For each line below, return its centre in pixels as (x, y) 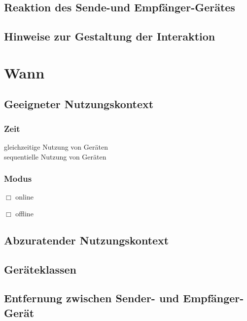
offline (24, 213)
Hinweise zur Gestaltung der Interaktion (110, 36)
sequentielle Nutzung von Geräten (55, 156)
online (24, 197)
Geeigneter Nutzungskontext (79, 104)
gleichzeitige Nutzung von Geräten (56, 146)
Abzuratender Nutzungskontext (87, 240)
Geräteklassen (40, 269)
